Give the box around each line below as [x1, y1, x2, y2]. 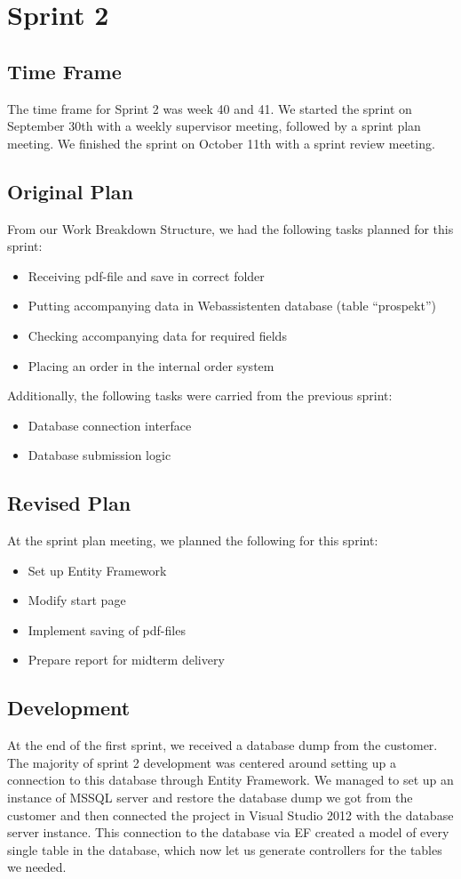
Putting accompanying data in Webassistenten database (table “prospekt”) [28, 296, 436, 315]
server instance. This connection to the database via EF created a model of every [7, 823, 449, 842]
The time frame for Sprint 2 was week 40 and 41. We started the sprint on [7, 99, 412, 117]
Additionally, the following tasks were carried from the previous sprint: [7, 386, 393, 405]
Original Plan [7, 177, 133, 205]
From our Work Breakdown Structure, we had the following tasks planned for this [7, 219, 454, 238]
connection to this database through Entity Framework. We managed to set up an [7, 770, 454, 789]
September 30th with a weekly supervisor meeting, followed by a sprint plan [7, 117, 421, 135]
